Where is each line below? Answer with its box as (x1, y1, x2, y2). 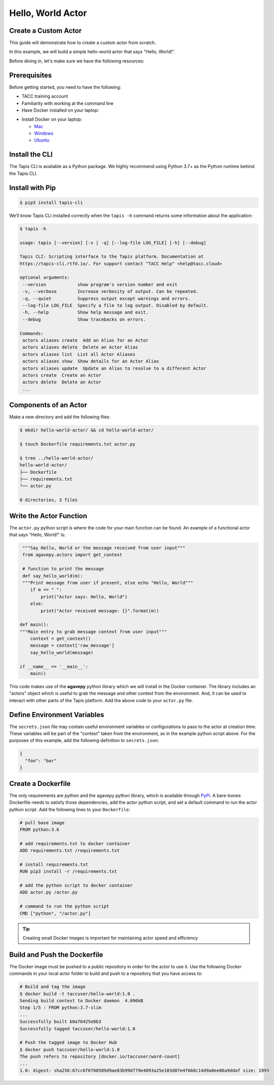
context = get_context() (30, 636, 91, 642)
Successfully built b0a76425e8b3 (19, 1019, 102, 1025)
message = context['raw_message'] (30, 643, 115, 648)
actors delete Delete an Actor (22, 379, 102, 385)
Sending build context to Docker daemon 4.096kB (19, 998, 143, 1004)
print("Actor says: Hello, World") (40, 594, 128, 599)
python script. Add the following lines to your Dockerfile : (9, 806, 131, 812)
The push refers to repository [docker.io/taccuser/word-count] (19, 1054, 180, 1060)
